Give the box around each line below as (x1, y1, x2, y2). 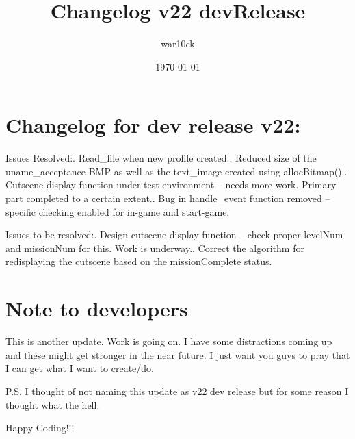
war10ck (161, 36, 195, 51)
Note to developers (5, 294, 188, 323)
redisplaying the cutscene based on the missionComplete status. (5, 254, 272, 268)
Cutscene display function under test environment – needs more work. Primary (5, 177, 337, 192)
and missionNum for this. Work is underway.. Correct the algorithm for (5, 240, 304, 255)
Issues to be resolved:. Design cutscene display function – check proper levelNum (5, 227, 343, 242)
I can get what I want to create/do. (5, 361, 154, 375)
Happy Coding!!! (5, 421, 75, 435)
